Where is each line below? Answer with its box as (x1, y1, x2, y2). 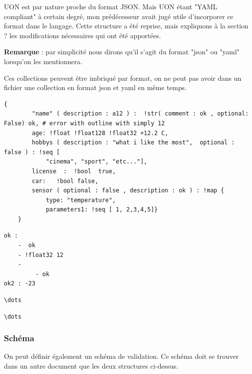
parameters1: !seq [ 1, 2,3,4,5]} (45, 206, 158, 213)
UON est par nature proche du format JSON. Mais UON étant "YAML (4, 1, 217, 11)
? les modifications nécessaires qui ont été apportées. (4, 30, 161, 40)
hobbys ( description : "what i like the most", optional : (32, 139, 235, 146)
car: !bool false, (32, 177, 99, 185)
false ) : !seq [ (4, 148, 60, 156)
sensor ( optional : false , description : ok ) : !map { (32, 187, 225, 194)
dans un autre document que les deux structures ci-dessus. (4, 361, 178, 371)
